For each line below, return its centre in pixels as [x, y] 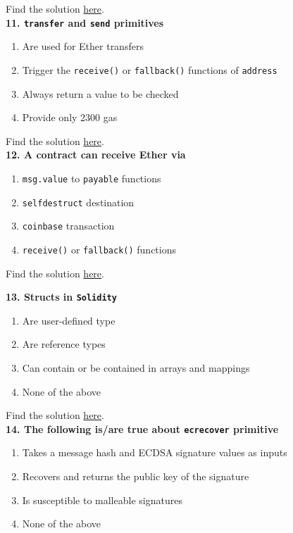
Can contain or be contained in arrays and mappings [136, 367]
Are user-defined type [69, 320]
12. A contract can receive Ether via [96, 155]
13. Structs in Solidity [61, 297]
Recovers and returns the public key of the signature [136, 476]
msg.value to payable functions [92, 178]
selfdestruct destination [78, 202]
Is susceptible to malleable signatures [102, 500]
